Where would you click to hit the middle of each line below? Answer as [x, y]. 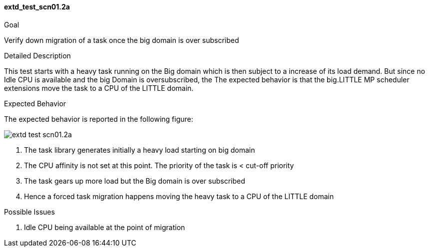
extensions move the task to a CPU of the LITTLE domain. [99, 88]
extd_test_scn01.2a [37, 7]
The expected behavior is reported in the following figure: [99, 119]
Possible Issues [29, 212]
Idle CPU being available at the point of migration [105, 227]
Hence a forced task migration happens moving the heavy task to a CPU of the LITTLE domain [179, 196]
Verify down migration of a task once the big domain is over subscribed [122, 40]
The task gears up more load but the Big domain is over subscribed [135, 181]
